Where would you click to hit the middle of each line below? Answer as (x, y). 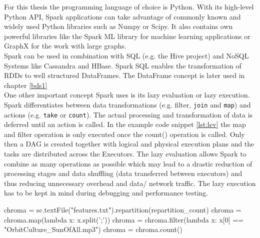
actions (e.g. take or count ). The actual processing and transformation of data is (128, 114)
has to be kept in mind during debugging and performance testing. (106, 193)
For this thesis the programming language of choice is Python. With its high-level (129, 6)
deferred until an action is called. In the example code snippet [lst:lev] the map (125, 124)
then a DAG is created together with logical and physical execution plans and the (129, 144)
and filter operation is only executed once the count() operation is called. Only (124, 134)
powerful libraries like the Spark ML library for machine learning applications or (127, 36)
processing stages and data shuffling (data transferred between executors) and (123, 173)
